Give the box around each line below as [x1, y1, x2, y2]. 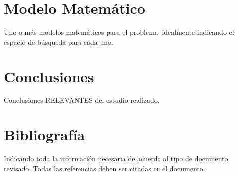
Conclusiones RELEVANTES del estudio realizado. [4, 95, 159, 105]
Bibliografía [4, 124, 85, 145]
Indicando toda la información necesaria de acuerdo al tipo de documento [4, 153, 228, 164]
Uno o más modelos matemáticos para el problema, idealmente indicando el [4, 27, 234, 37]
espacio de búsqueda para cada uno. [4, 36, 113, 47]
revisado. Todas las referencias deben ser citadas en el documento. [4, 163, 205, 173]
